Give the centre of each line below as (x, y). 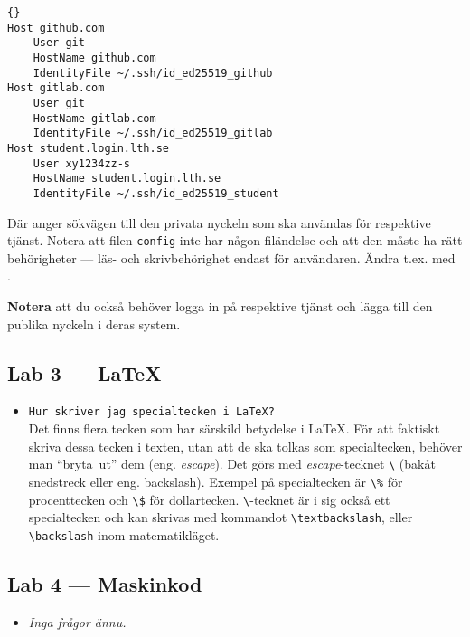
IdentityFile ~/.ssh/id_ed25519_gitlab (153, 133)
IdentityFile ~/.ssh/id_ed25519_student (156, 193)
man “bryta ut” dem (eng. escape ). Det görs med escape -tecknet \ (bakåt (232, 464)
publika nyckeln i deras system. (94, 323)
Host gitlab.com (56, 88)
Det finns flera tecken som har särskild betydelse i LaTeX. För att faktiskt (234, 428)
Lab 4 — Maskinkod (105, 583)
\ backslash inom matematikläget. (124, 534)
